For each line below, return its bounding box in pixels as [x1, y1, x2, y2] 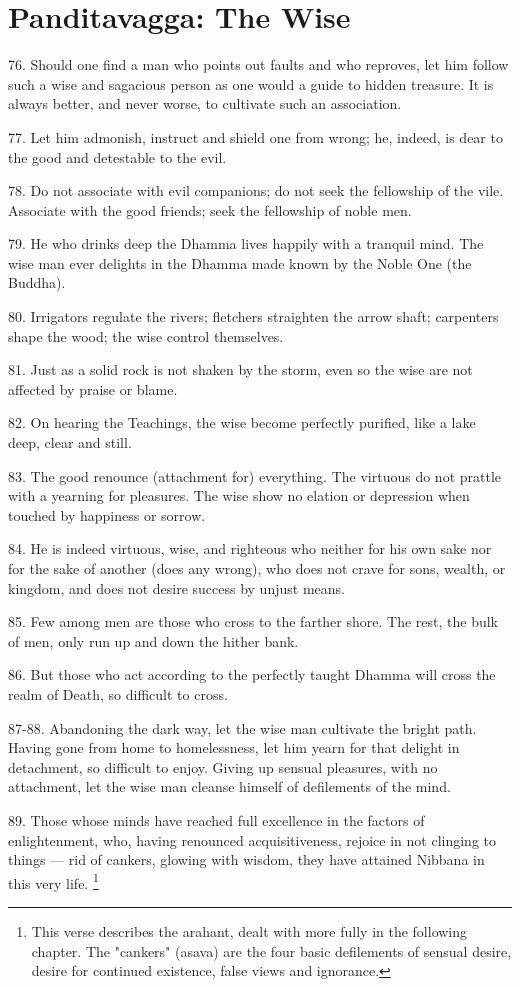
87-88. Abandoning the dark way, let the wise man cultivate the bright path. [8, 717, 477, 738]
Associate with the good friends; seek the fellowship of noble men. [8, 199, 412, 220]
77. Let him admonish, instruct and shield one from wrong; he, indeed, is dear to [8, 126, 503, 147]
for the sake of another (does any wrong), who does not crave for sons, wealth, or [8, 558, 506, 578]
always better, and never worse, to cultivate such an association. [8, 93, 402, 114]
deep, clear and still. [8, 432, 132, 453]
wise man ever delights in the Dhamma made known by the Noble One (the [8, 252, 472, 273]
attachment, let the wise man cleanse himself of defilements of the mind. [8, 776, 451, 797]
